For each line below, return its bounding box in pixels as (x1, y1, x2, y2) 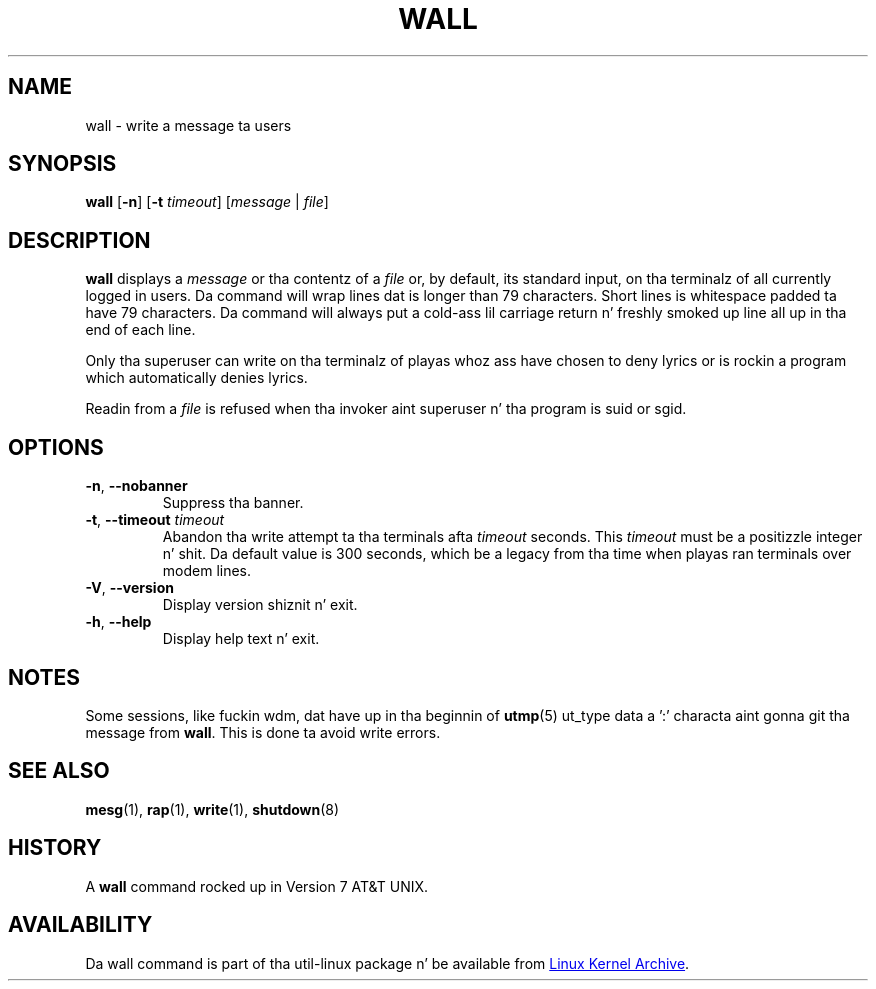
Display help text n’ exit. (162, 630, 320, 648)
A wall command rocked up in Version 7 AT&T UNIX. (85, 877, 429, 895)
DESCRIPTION (8, 227, 151, 253)
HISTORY (8, 835, 102, 861)
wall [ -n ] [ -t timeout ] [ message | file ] (85, 193, 329, 211)
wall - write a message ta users (85, 116, 292, 134)
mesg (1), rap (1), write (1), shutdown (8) (85, 800, 340, 818)
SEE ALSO (8, 758, 110, 784)
